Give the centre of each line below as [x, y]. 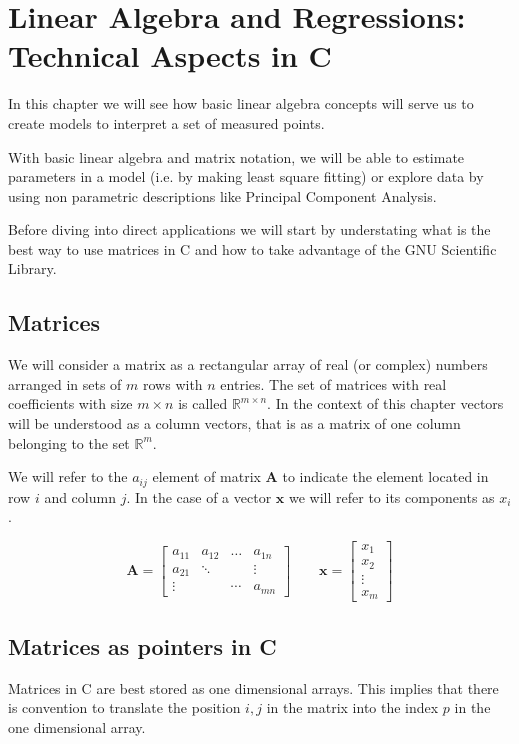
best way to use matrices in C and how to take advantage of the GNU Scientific [252, 248]
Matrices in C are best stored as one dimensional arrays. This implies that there [253, 687]
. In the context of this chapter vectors [385, 403]
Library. [32, 268]
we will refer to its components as [391, 496]
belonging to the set [69, 442]
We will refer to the [68, 476]
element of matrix [206, 476]
